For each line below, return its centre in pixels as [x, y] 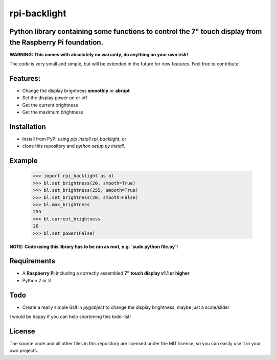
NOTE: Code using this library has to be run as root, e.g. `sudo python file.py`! [94, 246]
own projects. [24, 351]
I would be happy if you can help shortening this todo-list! [70, 317]
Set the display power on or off [55, 98]
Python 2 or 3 [37, 280]
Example [24, 161]
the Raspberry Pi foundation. [56, 42]
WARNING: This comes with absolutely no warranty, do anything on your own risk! [99, 54]
